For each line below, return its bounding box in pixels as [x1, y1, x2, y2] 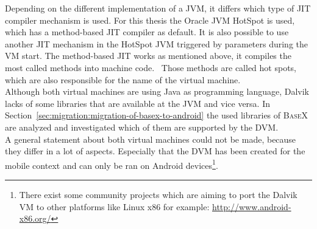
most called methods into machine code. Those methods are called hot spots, [5, 61, 297, 73]
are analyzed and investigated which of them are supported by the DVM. [5, 120, 279, 133]
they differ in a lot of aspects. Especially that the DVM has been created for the [5, 145, 305, 157]
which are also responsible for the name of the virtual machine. [5, 73, 241, 86]
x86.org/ [19, 212, 51, 225]
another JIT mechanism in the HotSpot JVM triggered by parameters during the [5, 37, 308, 50]
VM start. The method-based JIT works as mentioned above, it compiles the [5, 49, 291, 62]
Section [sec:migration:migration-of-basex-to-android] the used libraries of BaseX [5, 109, 308, 121]
